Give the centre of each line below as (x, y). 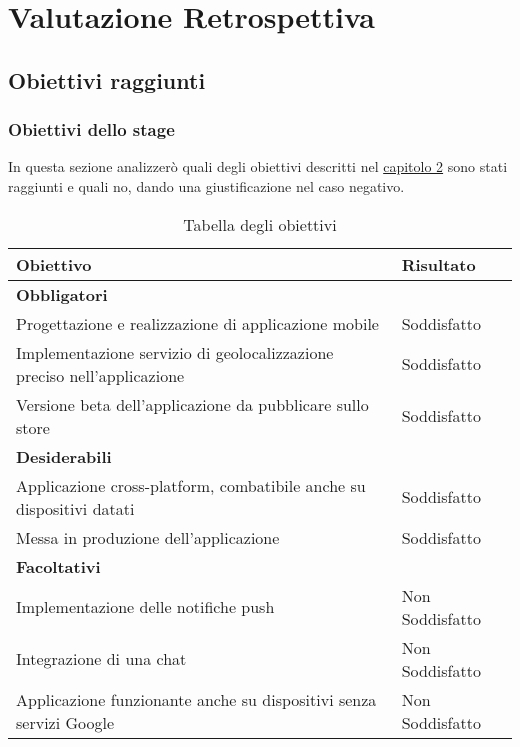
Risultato (438, 264)
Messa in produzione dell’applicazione (148, 537)
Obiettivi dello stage (91, 129)
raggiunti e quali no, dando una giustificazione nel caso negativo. (206, 185)
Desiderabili (64, 456)
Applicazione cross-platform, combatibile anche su (191, 485)
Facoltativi (58, 566)
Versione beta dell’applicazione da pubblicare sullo (192, 404)
